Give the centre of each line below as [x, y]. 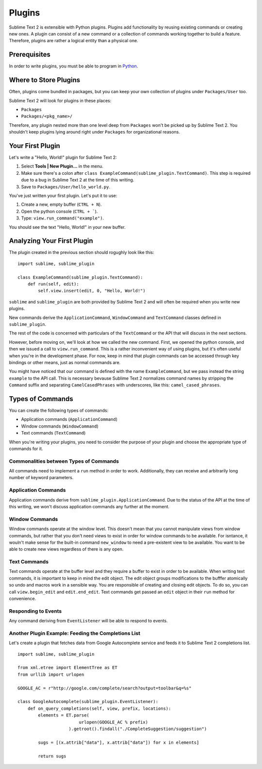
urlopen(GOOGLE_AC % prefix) [113, 722]
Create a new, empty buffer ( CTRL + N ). [61, 204]
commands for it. [26, 449]
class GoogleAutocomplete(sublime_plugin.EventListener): [88, 702]
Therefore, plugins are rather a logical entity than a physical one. [74, 41]
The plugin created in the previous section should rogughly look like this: [82, 252]
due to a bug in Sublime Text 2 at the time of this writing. [78, 180]
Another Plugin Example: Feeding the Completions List [75, 633]
